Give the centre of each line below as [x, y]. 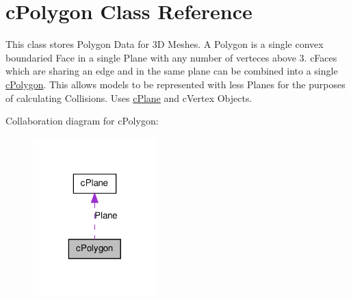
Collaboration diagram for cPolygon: [82, 121]
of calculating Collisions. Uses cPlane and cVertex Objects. [129, 97]
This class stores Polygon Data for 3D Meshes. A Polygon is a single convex [165, 44]
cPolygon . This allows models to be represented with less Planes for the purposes [175, 84]
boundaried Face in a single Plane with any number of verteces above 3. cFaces [171, 57]
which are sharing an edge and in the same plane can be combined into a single [172, 71]
